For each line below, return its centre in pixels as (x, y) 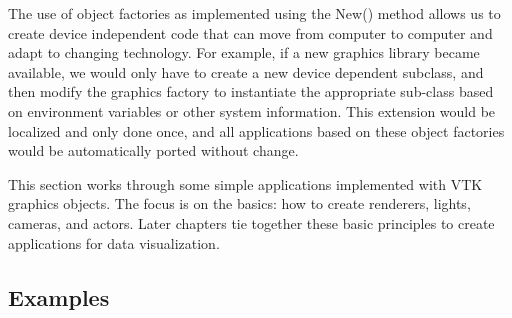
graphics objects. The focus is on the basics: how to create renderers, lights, (239, 203)
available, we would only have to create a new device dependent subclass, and (246, 71)
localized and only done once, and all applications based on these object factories (256, 130)
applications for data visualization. (114, 242)
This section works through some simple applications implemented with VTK (245, 183)
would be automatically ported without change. (153, 150)
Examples (59, 296)
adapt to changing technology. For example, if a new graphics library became (244, 52)
